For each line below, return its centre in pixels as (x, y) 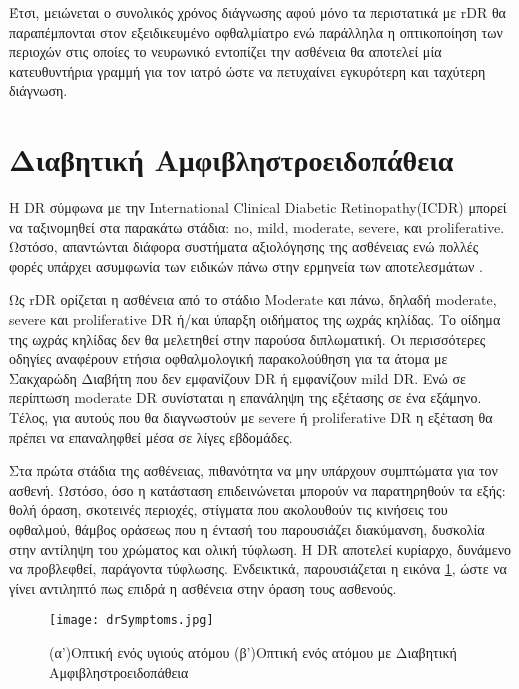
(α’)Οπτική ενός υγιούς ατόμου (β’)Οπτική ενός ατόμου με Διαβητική (253, 652)
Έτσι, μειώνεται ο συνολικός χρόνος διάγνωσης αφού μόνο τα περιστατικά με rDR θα (257, 12)
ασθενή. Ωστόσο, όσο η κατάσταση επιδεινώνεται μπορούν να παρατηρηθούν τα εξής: (257, 489)
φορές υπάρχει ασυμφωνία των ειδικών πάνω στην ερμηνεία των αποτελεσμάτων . (246, 265)
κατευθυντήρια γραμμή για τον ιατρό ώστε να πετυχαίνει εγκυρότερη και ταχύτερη (247, 70)
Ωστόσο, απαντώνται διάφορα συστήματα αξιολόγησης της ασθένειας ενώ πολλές (244, 246)
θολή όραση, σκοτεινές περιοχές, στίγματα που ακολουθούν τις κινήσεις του (228, 509)
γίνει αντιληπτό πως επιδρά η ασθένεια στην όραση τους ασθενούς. (203, 587)
